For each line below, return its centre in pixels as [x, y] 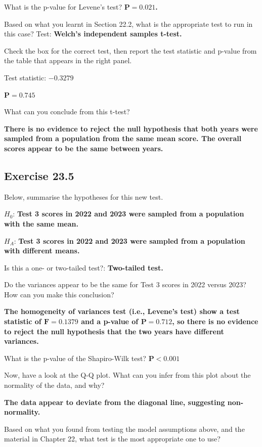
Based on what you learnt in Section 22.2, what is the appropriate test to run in [128, 24]
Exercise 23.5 [39, 175]
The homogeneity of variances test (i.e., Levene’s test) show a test [122, 311]
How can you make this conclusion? [59, 294]
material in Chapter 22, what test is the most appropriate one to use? [112, 439]
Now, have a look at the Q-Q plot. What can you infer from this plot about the [127, 375]
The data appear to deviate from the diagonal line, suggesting [115, 402]
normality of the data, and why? [54, 385]
